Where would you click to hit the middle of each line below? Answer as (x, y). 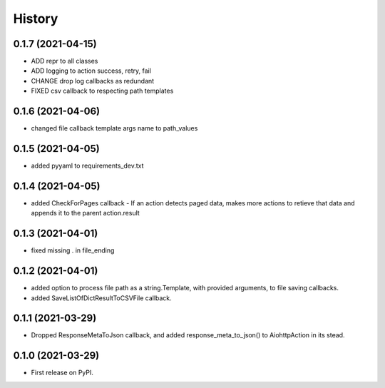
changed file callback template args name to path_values (114, 128)
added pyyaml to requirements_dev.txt (87, 166)
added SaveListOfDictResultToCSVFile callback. (102, 298)
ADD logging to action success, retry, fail (91, 71)
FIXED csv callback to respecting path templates (102, 91)
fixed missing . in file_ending (73, 250)
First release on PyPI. (62, 373)
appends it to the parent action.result (86, 213)
